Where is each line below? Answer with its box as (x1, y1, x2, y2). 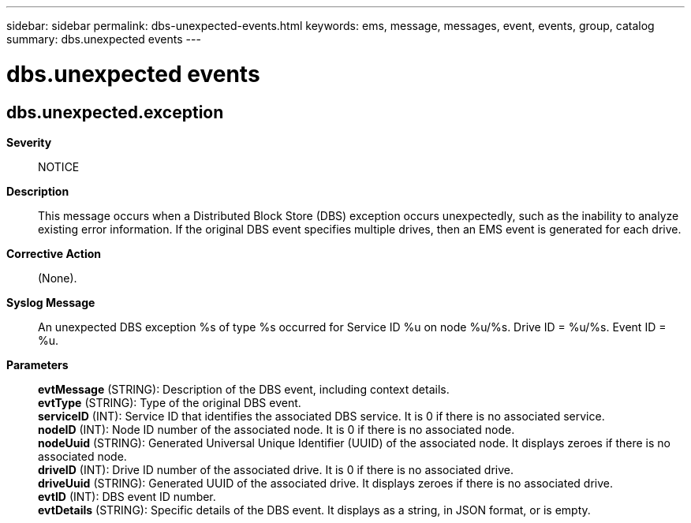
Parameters (6, 357, 69, 372)
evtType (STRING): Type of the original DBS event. (38, 395, 301, 409)
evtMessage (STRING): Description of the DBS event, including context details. (38, 382, 450, 396)
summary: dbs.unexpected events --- (6, 32, 201, 46)
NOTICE (38, 159, 80, 174)
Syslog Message (6, 295, 95, 309)
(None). (38, 271, 77, 285)
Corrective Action (6, 246, 101, 260)
